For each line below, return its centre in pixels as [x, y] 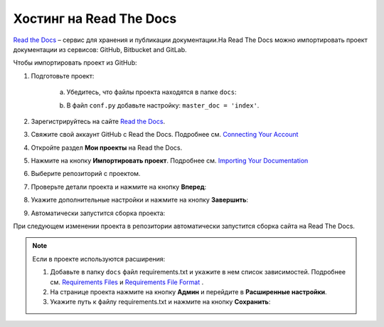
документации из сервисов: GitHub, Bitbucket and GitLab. [100, 49]
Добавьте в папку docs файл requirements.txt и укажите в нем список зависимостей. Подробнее [198, 272]
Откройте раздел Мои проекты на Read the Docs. [107, 147]
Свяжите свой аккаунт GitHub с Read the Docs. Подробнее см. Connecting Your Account [165, 135]
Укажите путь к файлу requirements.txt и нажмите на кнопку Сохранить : [160, 302]
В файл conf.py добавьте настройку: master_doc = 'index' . [163, 105]
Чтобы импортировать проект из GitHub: [75, 63]
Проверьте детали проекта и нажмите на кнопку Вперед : [119, 187]
